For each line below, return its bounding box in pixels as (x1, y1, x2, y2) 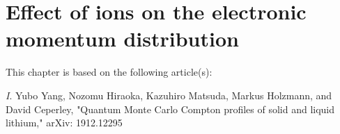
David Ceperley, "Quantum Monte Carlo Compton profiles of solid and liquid (6, 101, 335, 116)
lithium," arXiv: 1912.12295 (6, 115, 123, 130)
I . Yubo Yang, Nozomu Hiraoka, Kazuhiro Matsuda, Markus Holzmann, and (6, 87, 332, 102)
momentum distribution (6, 24, 239, 53)
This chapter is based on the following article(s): (6, 65, 212, 79)
